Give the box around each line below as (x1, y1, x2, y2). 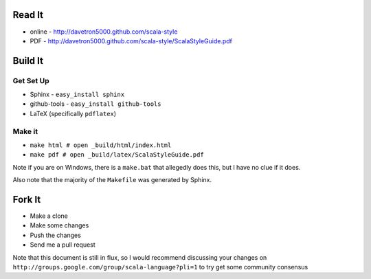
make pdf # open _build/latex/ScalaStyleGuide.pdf (30, 151, 204, 159)
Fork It (12, 193, 41, 205)
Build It (12, 55, 44, 67)
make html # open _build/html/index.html (30, 141, 172, 149)
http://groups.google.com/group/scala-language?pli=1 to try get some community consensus (12, 263, 308, 271)
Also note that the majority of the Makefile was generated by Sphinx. (12, 176, 212, 184)
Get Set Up (12, 76, 49, 85)
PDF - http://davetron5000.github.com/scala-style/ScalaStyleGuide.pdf (30, 36, 233, 45)
